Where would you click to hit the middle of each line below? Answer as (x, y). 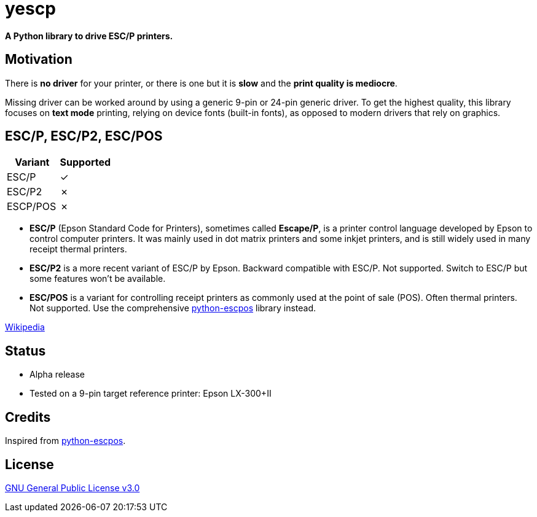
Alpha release (57, 375)
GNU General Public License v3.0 (73, 488)
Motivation (39, 60)
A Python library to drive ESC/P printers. (89, 36)
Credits (28, 417)
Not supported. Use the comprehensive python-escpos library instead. (173, 308)
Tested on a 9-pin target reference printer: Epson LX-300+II (151, 394)
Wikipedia (25, 327)
